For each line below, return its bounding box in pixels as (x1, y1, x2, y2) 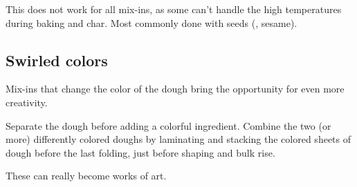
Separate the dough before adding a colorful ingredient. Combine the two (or (6, 118, 331, 132)
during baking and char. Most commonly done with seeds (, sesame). (6, 15, 297, 30)
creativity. (6, 95, 48, 109)
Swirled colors (6, 49, 108, 70)
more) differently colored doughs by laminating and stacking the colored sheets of (6, 132, 351, 146)
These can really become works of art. (6, 168, 167, 183)
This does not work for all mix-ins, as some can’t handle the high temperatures (6, 2, 342, 16)
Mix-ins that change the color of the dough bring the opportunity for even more (6, 81, 345, 96)
